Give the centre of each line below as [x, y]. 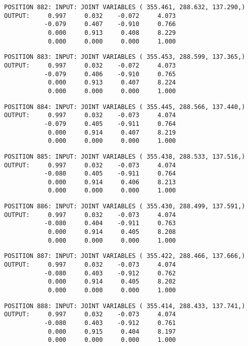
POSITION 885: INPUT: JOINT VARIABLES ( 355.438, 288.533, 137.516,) [125, 156]
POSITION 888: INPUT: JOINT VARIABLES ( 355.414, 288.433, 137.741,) [125, 306]
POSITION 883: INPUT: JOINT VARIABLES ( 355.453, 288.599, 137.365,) [125, 57]
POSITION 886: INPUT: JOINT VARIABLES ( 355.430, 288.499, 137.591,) [125, 207]
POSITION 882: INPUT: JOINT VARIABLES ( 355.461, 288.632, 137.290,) [125, 7]
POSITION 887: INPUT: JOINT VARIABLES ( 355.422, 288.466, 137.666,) [125, 256]
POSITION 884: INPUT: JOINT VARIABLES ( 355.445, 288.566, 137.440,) [125, 107]
